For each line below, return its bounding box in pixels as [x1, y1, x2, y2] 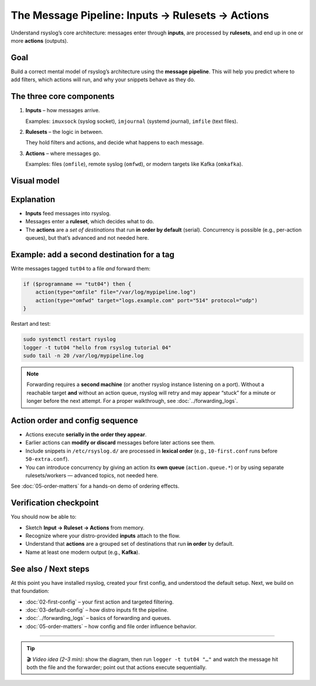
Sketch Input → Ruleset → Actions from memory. [25, 524, 145, 531]
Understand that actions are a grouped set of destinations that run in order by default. [25, 540, 234, 547]
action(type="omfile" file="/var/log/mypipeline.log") [35, 289, 196, 295]
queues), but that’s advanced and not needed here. [25, 235, 149, 242]
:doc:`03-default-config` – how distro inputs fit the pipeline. [25, 606, 169, 613]
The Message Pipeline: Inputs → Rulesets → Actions [11, 9, 269, 22]
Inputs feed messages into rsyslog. [25, 210, 111, 217]
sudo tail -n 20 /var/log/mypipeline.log [23, 353, 144, 359]
